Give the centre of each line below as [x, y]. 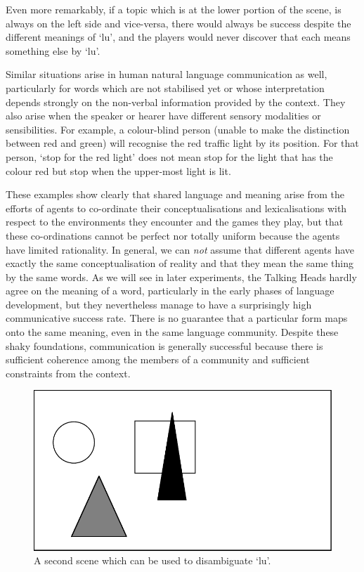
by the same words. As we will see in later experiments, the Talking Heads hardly [181, 277]
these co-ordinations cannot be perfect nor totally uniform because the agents [173, 235]
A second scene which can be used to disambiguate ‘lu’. [152, 560]
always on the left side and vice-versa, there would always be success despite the [178, 23]
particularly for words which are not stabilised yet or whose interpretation [165, 87]
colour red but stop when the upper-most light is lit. [118, 170]
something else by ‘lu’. [53, 50]
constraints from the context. [68, 373]
